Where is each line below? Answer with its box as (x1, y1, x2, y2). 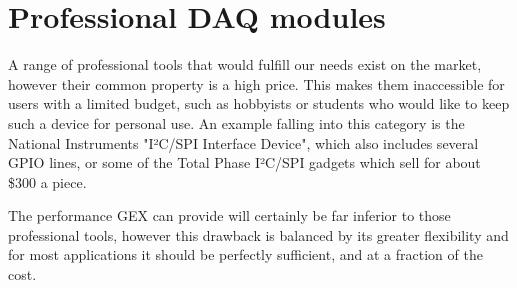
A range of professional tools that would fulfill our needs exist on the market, (8, 54, 482, 75)
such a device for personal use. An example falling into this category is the (8, 112, 465, 133)
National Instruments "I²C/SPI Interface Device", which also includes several (8, 132, 479, 153)
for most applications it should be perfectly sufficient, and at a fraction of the (8, 244, 483, 265)
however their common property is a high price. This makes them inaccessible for (8, 73, 505, 94)
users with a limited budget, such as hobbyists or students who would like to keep (8, 93, 510, 114)
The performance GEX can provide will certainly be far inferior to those (8, 205, 451, 226)
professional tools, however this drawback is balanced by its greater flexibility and (8, 224, 509, 245)
